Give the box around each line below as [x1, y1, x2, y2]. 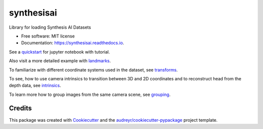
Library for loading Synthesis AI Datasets [9, 24, 91, 30]
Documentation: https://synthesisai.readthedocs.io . [21, 40, 124, 46]
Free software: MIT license [21, 33, 75, 39]
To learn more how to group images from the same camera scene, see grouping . [9, 92, 170, 97]
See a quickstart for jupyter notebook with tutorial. [9, 49, 110, 55]
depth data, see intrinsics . [9, 83, 61, 89]
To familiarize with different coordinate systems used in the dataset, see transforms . [9, 67, 178, 73]
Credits [9, 104, 32, 112]
